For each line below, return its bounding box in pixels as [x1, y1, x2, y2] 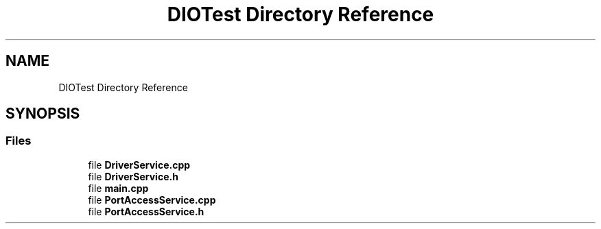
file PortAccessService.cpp [88, 193, 216, 206]
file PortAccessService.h [88, 205, 204, 217]
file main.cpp [88, 182, 149, 194]
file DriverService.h [88, 170, 178, 182]
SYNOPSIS [5, 105, 80, 123]
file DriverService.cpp [88, 158, 191, 171]
